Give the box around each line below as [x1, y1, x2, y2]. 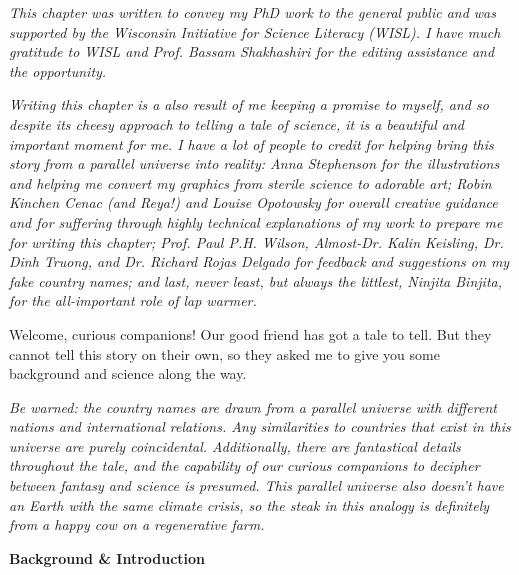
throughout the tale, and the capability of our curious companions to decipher [9, 455, 480, 476]
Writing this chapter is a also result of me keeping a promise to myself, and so [9, 94, 489, 115]
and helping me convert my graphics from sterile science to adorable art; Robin [9, 172, 492, 193]
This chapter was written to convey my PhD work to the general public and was [9, 2, 497, 22]
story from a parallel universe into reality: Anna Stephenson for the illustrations [9, 153, 500, 174]
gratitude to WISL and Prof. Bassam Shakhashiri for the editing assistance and [9, 41, 495, 62]
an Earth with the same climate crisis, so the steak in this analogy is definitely [9, 494, 490, 515]
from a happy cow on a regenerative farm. [9, 514, 265, 535]
